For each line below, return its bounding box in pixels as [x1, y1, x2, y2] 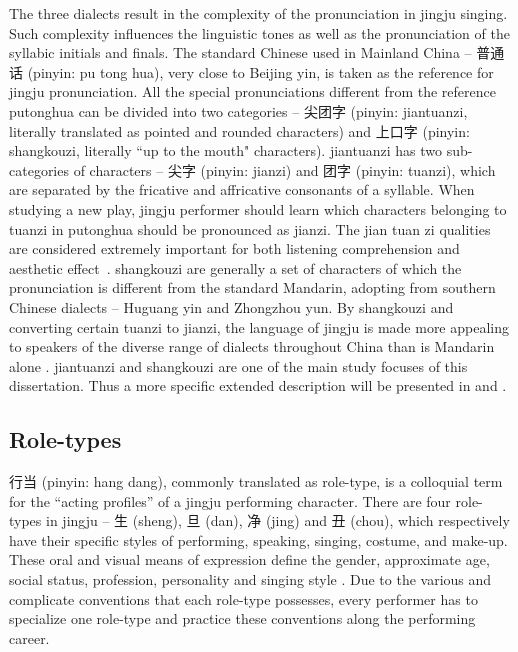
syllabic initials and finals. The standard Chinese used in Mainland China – [9, 42, 472, 63]
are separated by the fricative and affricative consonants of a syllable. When [9, 179, 475, 200]
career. [9, 627, 50, 648]
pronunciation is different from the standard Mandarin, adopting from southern [9, 277, 496, 298]
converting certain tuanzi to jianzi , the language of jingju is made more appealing [9, 316, 509, 337]
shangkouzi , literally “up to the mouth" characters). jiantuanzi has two [9, 140, 443, 161]
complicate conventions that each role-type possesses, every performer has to [9, 588, 478, 609]
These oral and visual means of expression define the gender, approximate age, [9, 549, 490, 570]
